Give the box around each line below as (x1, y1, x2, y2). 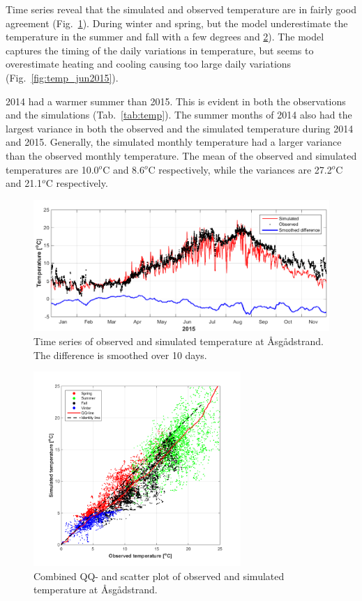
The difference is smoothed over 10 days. (33, 347, 207, 362)
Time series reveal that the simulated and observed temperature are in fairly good (6, 2, 357, 16)
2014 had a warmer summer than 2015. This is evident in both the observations (6, 93, 346, 108)
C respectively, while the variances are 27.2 (148, 162, 332, 176)
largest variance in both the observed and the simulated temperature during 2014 (6, 121, 354, 135)
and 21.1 (6, 176, 43, 190)
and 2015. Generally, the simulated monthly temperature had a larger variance (6, 135, 342, 149)
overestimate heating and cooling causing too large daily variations (6, 56, 292, 71)
